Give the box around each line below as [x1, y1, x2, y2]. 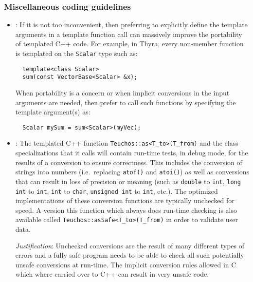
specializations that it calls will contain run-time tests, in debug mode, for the [15, 148, 248, 158]
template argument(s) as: [15, 107, 90, 117]
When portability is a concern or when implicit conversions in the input [15, 87, 230, 97]
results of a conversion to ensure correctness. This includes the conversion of [15, 157, 242, 167]
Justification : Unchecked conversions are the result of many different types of [15, 240, 244, 250]
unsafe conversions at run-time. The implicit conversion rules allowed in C [15, 259, 236, 269]
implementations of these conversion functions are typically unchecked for [15, 195, 235, 206]
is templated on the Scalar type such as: [15, 48, 138, 58]
